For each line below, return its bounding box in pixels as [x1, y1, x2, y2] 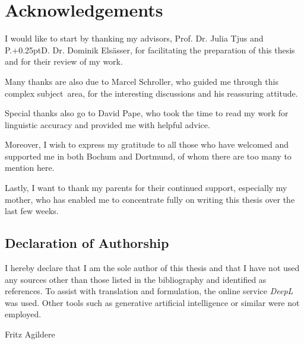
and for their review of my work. [5, 55, 123, 68]
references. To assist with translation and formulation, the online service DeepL [5, 285, 293, 297]
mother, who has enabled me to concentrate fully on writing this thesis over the [5, 193, 295, 205]
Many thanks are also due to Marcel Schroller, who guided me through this [5, 75, 278, 87]
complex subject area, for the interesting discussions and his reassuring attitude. [5, 87, 298, 99]
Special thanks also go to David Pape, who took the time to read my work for [5, 107, 289, 119]
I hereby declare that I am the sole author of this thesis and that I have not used [5, 262, 300, 274]
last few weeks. [5, 205, 59, 217]
